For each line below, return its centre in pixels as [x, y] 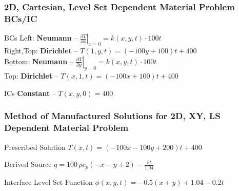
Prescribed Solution [35, 147]
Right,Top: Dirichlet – [41, 50]
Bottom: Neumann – [39, 61]
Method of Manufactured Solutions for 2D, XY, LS [112, 116]
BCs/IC [21, 18]
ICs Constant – [30, 93]
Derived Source [28, 164]
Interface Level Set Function [48, 182]
